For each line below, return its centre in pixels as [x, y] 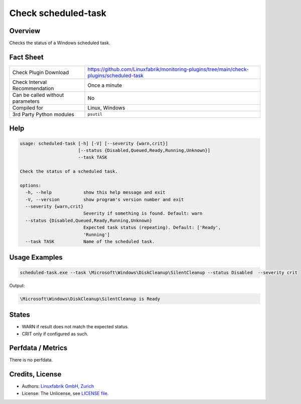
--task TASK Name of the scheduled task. [90, 242]
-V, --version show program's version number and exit [105, 199]
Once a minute [105, 85]
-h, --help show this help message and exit [95, 192]
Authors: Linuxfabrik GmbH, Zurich [58, 386]
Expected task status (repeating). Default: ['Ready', [152, 228]
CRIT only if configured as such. [55, 334]
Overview [25, 31]
